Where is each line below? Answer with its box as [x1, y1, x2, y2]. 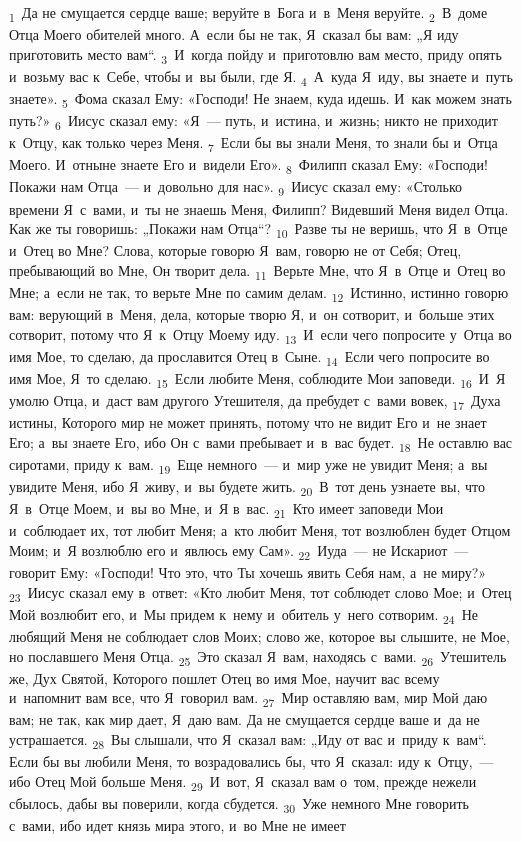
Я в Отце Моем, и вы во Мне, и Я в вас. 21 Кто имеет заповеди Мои [9, 498, 444, 522]
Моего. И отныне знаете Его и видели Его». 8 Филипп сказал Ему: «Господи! [9, 154, 488, 178]
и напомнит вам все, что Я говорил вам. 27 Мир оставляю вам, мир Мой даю [9, 687, 488, 711]
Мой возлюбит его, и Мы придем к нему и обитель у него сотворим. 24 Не [9, 603, 478, 627]
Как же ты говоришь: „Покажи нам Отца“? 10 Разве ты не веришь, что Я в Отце [9, 218, 508, 241]
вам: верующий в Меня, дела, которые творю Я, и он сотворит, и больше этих [9, 304, 495, 325]
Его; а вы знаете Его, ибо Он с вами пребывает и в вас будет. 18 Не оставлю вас [9, 431, 513, 455]
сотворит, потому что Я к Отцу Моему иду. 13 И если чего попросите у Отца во [9, 323, 512, 347]
